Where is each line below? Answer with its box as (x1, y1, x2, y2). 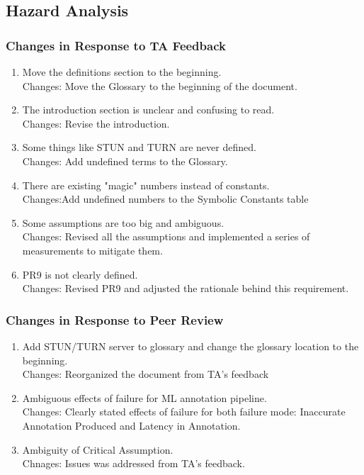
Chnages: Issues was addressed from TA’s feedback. (22, 456, 245, 471)
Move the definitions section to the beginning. (22, 65, 222, 79)
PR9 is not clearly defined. (22, 267, 138, 281)
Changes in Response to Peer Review (6, 311, 224, 328)
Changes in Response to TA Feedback (6, 36, 226, 54)
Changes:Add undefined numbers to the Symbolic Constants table (22, 191, 309, 206)
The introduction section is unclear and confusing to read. (22, 102, 275, 117)
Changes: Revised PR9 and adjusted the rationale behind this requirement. (22, 281, 349, 296)
